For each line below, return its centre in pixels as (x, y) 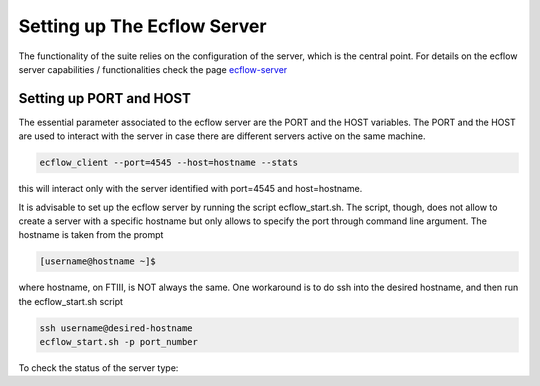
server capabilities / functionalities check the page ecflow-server (153, 69)
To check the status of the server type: (98, 368)
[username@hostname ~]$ (98, 261)
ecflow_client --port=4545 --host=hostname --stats (169, 163)
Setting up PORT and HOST (105, 98)
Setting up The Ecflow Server (142, 26)
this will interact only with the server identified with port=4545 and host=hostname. (190, 189)
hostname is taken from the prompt (91, 235)
